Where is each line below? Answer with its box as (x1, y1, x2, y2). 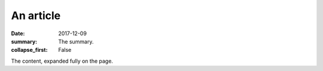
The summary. (58, 38, 94, 45)
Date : (11, 30, 25, 37)
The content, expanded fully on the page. (11, 57, 114, 64)
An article (11, 9, 61, 22)
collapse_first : (11, 47, 48, 54)
